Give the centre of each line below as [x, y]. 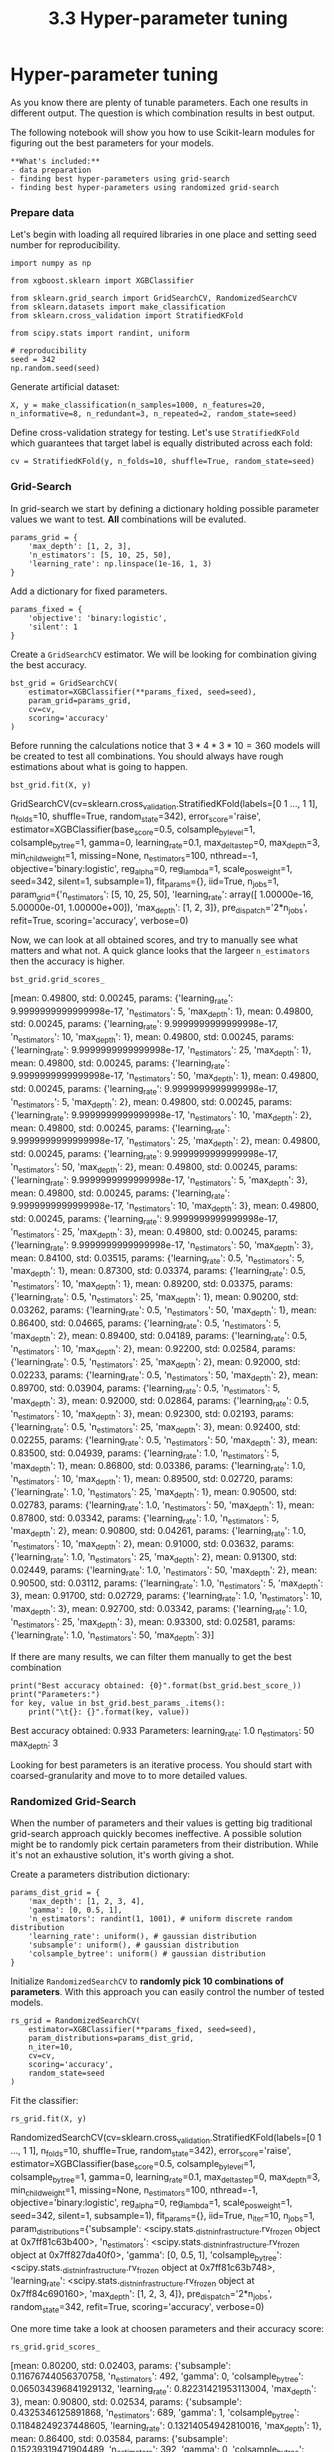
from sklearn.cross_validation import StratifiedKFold [127, 316]
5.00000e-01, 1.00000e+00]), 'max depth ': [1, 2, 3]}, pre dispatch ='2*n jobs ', [159, 908]
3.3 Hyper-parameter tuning [168, 18]
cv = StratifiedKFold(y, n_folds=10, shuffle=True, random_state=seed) [162, 462]
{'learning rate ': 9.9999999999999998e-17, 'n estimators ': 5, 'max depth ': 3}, [159, 1180]
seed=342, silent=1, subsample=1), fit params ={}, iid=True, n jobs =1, [145, 882]
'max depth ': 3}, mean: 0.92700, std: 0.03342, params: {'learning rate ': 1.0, [159, 1610]
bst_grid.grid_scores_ [57, 979]
